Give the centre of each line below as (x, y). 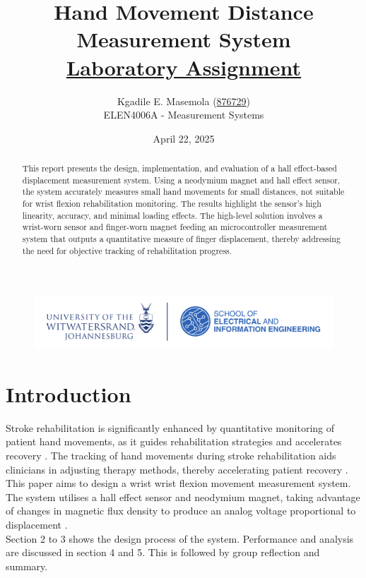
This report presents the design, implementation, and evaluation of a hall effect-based (179, 168)
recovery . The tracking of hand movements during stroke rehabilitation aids (171, 455)
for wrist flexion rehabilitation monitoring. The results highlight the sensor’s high (172, 204)
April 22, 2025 (184, 138)
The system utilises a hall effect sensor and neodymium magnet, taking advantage (183, 496)
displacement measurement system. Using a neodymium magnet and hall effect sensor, (181, 180)
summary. (27, 566)
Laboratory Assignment (184, 67)
